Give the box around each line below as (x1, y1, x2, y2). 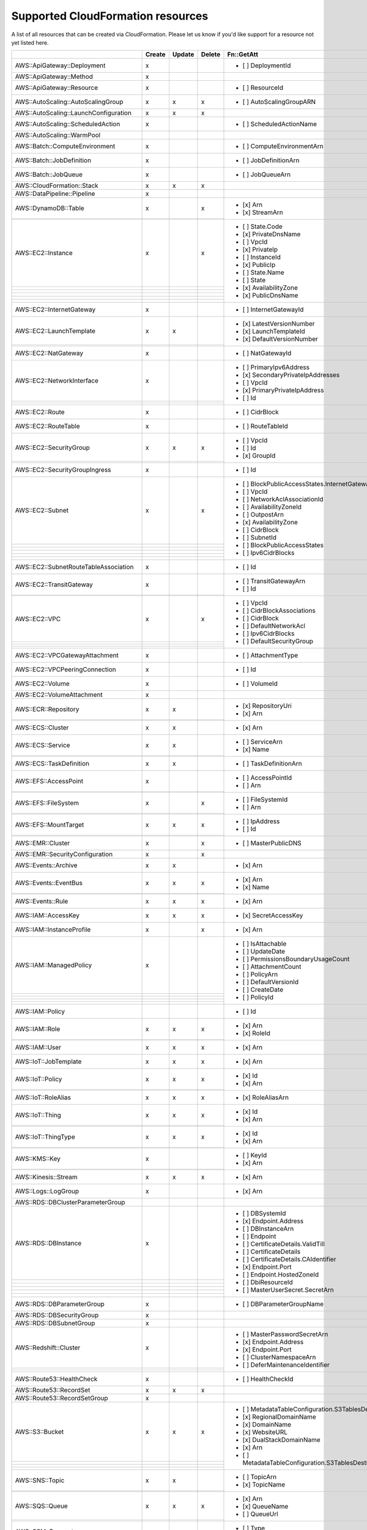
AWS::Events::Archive (15, 861, 78, 870)
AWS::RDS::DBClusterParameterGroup (15, 1198, 125, 1207)
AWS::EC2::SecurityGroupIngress (15, 466, 111, 474)
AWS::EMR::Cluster (15, 839, 70, 848)
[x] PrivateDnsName (242, 230, 301, 239)
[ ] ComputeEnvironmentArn (242, 142, 324, 151)
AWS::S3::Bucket (15, 1428, 64, 1436)
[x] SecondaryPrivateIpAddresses (242, 371, 340, 379)
